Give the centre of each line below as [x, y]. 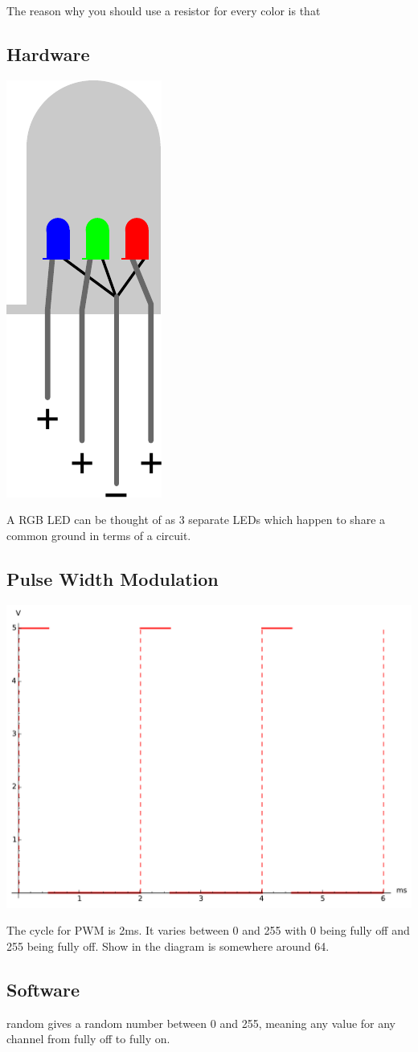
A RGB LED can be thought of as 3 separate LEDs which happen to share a [196, 520]
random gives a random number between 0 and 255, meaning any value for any [201, 1023]
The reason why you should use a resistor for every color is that [164, 10]
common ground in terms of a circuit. [99, 535]
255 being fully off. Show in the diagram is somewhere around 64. [168, 946]
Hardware [48, 53]
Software [43, 989]
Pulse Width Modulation [113, 578]
